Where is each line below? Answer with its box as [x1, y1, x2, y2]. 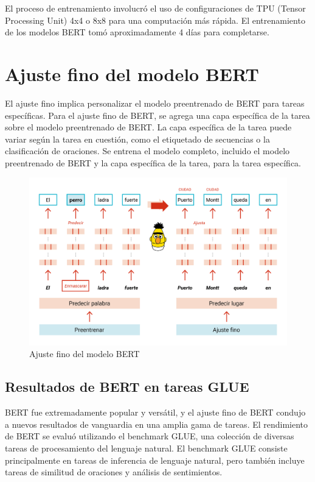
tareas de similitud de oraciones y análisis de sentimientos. [5, 466, 223, 478]
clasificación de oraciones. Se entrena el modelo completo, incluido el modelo [5, 144, 290, 157]
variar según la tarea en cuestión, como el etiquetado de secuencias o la [5, 132, 270, 145]
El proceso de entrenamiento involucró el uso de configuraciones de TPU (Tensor [5, 2, 306, 14]
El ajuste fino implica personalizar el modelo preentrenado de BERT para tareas [5, 96, 305, 109]
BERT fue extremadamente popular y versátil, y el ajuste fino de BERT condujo [5, 406, 306, 419]
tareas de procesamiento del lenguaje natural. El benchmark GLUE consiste [5, 441, 288, 454]
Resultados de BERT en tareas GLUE [5, 377, 249, 396]
